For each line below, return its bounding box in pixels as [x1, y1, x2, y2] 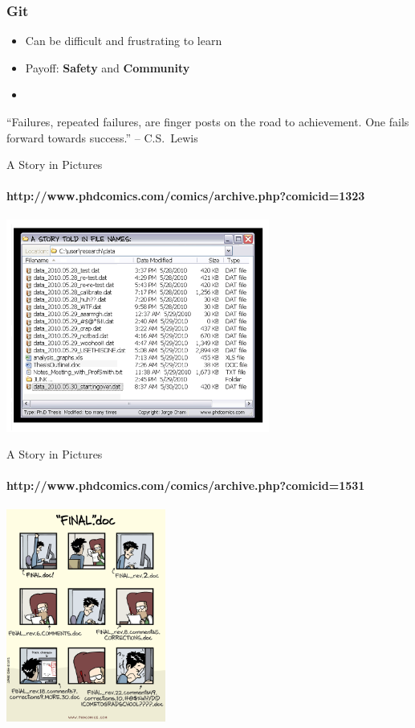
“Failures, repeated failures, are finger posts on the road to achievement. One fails [6, 113, 409, 130]
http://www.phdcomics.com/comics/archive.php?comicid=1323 [6, 187, 365, 204]
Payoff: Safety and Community [25, 59, 190, 76]
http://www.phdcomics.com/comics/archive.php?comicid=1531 [6, 477, 365, 494]
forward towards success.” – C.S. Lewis [6, 129, 198, 146]
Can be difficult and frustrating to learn [25, 32, 222, 49]
